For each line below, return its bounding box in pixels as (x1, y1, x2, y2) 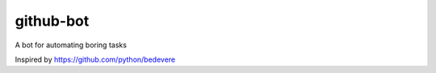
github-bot (15, 12, 90, 30)
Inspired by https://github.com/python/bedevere (15, 55, 176, 64)
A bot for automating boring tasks (15, 40, 127, 50)
